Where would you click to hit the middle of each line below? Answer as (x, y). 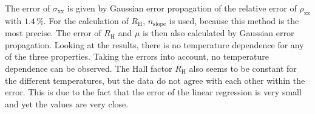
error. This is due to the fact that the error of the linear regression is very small (153, 92)
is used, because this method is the (234, 20)
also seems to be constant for (243, 68)
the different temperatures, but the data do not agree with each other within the (155, 80)
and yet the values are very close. (67, 103)
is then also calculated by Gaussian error (218, 33)
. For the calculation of (86, 20)
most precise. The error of (53, 33)
